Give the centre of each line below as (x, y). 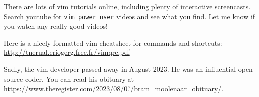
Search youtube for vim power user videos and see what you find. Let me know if (129, 16)
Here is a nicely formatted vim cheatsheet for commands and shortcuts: (113, 42)
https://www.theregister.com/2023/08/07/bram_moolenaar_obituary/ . (114, 88)
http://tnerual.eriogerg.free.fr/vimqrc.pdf (67, 52)
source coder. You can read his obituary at (69, 78)
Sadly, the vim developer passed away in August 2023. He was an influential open (128, 69)
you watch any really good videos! (56, 26)
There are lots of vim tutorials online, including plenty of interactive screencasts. (127, 6)
